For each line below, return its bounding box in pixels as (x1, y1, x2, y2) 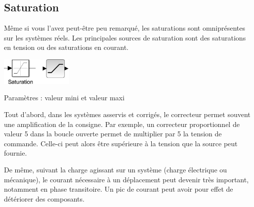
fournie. (4, 148, 27, 158)
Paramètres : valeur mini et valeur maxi (4, 92, 125, 103)
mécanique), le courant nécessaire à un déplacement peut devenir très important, (4, 174, 249, 184)
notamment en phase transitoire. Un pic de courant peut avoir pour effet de (4, 184, 233, 194)
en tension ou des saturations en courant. (4, 42, 128, 52)
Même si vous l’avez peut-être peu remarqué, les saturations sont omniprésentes (4, 23, 246, 33)
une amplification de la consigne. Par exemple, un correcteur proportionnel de (4, 119, 240, 129)
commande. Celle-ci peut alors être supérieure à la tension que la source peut (4, 138, 238, 148)
